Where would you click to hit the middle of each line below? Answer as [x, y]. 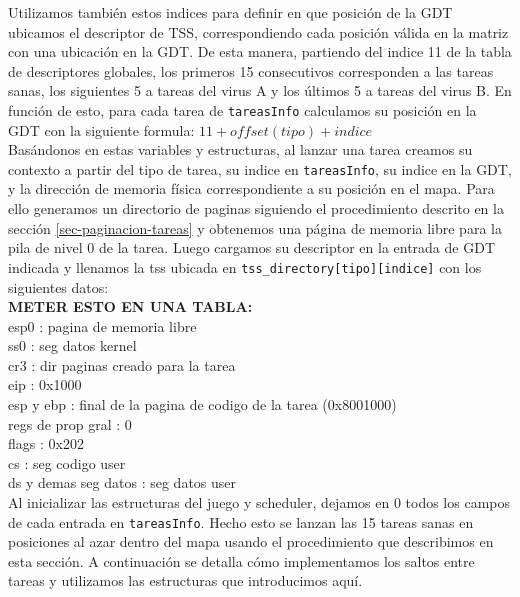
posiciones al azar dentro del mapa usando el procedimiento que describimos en [251, 541]
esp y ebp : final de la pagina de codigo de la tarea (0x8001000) [202, 404]
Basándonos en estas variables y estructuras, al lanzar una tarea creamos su [240, 149]
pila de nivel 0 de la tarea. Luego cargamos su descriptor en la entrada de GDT [251, 247]
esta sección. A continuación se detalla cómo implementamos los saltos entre [241, 560]
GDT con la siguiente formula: [101, 129]
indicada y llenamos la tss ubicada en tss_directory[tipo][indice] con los [245, 266]
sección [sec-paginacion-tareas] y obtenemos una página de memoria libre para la [255, 227]
